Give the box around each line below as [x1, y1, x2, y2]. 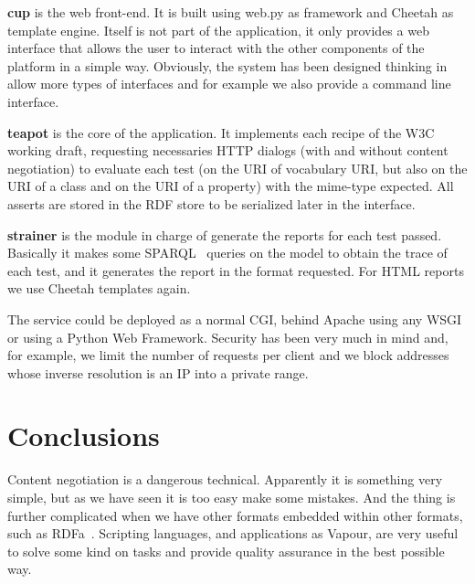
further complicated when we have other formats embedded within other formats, [7, 505, 463, 525]
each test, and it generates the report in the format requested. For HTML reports [7, 260, 464, 280]
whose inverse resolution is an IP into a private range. [7, 363, 309, 382]
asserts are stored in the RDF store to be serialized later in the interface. [7, 194, 416, 213]
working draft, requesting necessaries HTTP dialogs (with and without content [7, 141, 449, 160]
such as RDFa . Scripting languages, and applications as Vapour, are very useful [7, 524, 459, 543]
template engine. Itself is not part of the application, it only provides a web [7, 20, 429, 39]
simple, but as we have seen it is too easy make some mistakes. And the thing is [7, 488, 456, 506]
